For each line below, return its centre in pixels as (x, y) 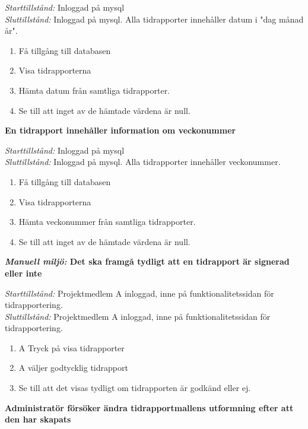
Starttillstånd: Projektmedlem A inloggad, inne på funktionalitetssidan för (139, 293)
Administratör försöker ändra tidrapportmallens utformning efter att (149, 407)
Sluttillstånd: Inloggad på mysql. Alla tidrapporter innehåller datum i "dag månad (154, 19)
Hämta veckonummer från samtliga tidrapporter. (107, 222)
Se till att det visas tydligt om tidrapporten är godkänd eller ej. (135, 388)
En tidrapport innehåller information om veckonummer (120, 130)
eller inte (23, 273)
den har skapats (38, 419)
